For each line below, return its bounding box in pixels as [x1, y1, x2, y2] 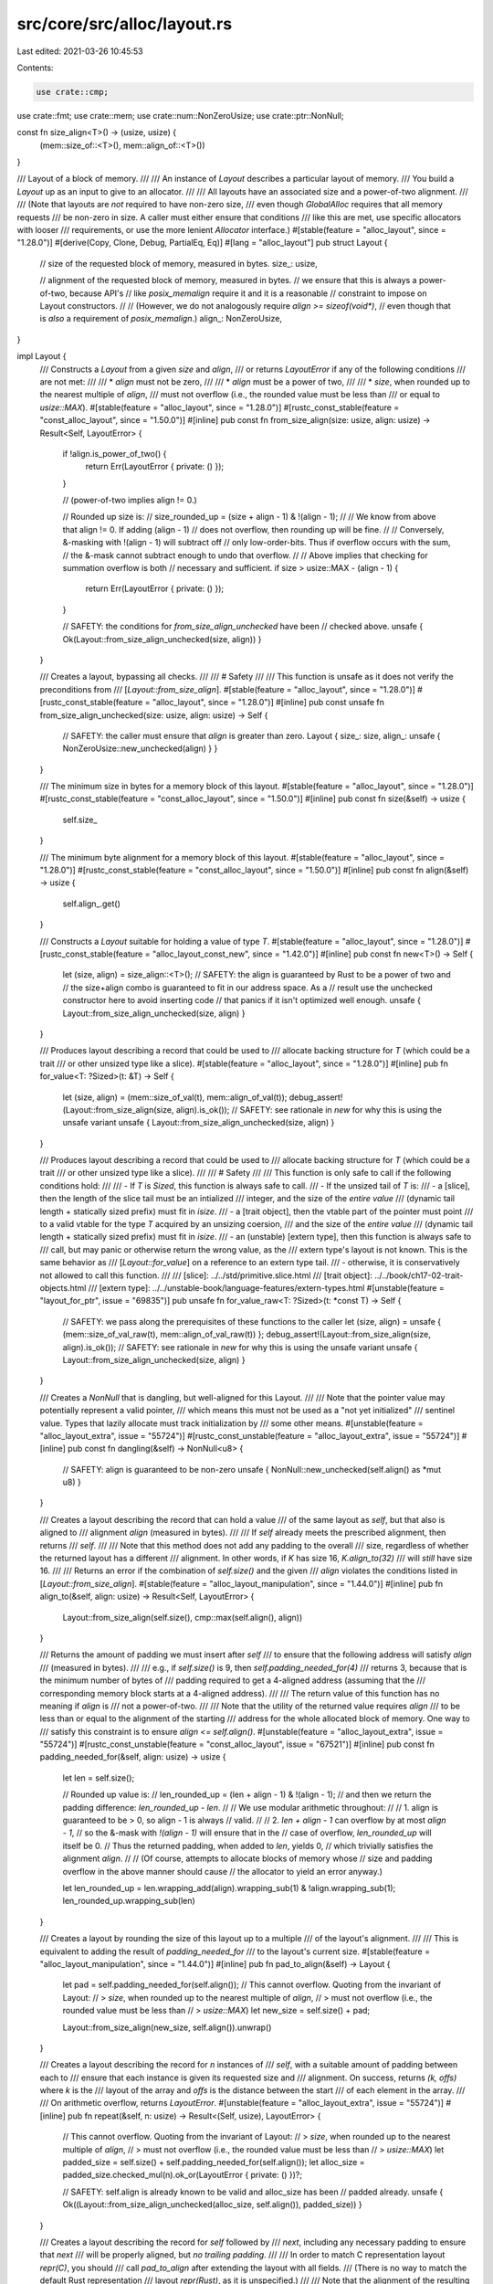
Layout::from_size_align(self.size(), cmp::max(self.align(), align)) [62, 1612, 303, 1623]
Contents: [16, 62, 54, 73]
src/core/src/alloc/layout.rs [16, 14, 233, 34]
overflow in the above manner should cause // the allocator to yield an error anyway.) [62, 1866, 383, 1877]
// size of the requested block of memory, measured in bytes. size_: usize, [39, 258, 319, 269]
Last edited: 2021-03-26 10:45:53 [16, 46, 143, 57]
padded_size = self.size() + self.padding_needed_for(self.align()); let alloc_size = [62, 2157, 365, 2168]
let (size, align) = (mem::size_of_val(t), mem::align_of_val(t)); [62, 1092, 288, 1103]
